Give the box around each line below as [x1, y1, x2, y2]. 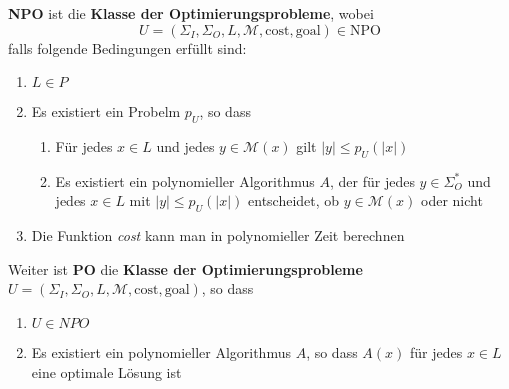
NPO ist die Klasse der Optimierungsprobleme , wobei [8, 3, 374, 23]
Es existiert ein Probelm [31, 101, 181, 122]
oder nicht [420, 190, 483, 211]
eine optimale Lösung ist [31, 361, 182, 382]
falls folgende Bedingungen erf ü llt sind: [8, 37, 247, 58]
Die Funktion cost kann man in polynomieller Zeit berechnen [31, 225, 405, 246]
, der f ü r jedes [329, 170, 415, 191]
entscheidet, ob [248, 190, 340, 211]
